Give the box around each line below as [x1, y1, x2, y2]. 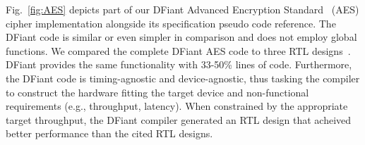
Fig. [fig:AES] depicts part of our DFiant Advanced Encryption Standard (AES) [6, 2, 359, 16]
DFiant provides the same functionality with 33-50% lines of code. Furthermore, [6, 57, 352, 72]
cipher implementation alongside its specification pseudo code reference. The [6, 15, 336, 30]
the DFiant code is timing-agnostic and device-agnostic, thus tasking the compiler [6, 70, 360, 85]
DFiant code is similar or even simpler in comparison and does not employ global [6, 30, 357, 44]
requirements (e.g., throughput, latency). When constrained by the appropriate [6, 99, 348, 113]
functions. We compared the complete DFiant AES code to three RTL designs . [6, 43, 351, 58]
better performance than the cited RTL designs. [6, 126, 213, 141]
